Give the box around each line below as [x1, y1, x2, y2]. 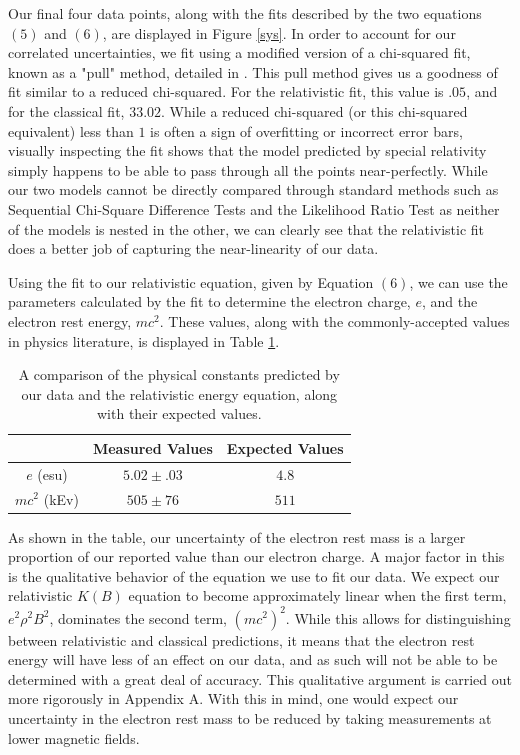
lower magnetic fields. [8, 727, 140, 748]
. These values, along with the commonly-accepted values [159, 310, 510, 331]
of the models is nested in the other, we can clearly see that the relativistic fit [8, 218, 485, 239]
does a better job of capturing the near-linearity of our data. [8, 238, 379, 259]
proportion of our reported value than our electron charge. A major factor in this [8, 546, 505, 567]
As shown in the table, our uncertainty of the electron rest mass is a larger [8, 526, 466, 547]
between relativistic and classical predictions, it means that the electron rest [8, 629, 475, 650]
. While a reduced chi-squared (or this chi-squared [161, 100, 468, 121]
